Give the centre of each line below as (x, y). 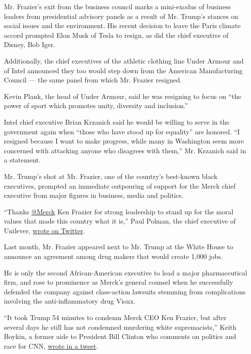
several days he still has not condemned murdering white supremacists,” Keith (120, 327)
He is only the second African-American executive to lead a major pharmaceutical (125, 272)
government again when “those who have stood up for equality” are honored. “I (122, 131)
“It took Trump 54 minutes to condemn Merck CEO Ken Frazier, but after (115, 317)
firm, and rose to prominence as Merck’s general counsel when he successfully (119, 282)
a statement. (22, 160)
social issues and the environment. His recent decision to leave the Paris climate (122, 25)
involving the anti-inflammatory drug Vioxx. (70, 301)
